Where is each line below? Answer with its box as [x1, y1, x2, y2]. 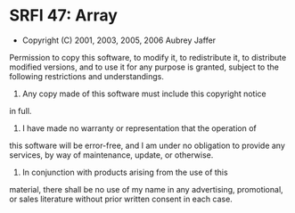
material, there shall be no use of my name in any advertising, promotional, [9, 184, 283, 194]
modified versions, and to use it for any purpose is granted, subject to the [9, 61, 279, 72]
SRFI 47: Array [9, 5, 119, 26]
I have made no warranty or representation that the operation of [21, 122, 257, 134]
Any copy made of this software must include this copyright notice [21, 88, 267, 99]
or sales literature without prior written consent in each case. [9, 193, 234, 204]
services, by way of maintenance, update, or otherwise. [9, 149, 214, 160]
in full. [9, 105, 32, 116]
